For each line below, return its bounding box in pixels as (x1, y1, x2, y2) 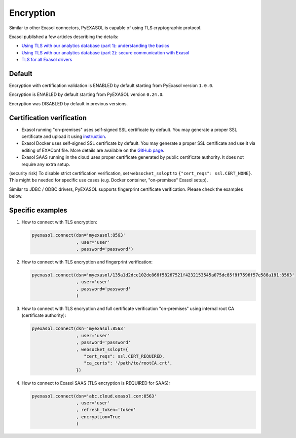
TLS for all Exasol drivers (21, 57, 73, 63)
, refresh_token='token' (75, 407, 136, 413)
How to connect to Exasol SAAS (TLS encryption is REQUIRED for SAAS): (21, 380, 170, 386)
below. (9, 193, 23, 199)
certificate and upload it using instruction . (21, 133, 107, 139)
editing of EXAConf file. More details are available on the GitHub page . (21, 147, 165, 153)
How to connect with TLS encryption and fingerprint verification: (21, 259, 153, 264)
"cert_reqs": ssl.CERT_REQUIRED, (84, 353, 165, 359)
